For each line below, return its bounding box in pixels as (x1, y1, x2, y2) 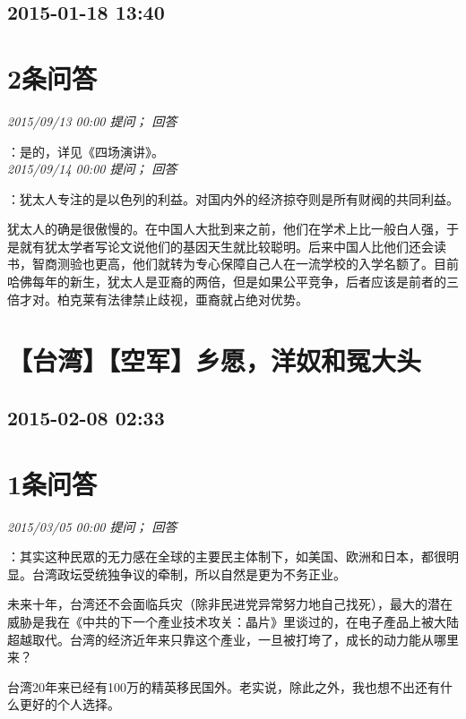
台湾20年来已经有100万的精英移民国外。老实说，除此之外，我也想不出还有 (7, 677, 440, 696)
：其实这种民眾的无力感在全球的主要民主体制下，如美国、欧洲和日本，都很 (7, 547, 446, 566)
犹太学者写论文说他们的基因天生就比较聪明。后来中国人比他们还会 (44, 236, 434, 255)
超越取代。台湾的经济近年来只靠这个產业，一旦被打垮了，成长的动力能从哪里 (7, 629, 459, 648)
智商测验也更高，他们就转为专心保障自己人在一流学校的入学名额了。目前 (31, 254, 459, 273)
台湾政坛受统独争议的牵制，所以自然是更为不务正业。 (31, 564, 346, 583)
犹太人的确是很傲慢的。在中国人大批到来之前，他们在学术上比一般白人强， (7, 219, 446, 238)
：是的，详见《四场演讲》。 (7, 141, 164, 160)
